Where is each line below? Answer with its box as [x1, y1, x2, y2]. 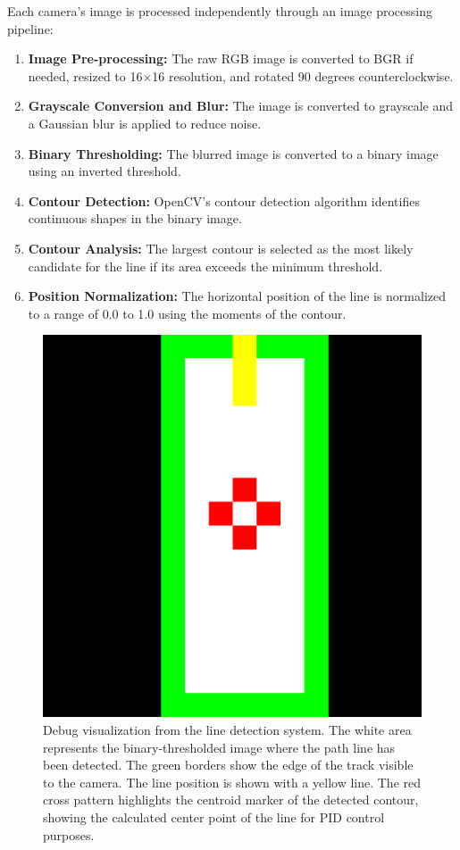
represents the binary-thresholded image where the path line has [43, 737, 396, 756]
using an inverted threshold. [28, 162, 181, 180]
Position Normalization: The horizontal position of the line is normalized [28, 287, 447, 305]
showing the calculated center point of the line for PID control [43, 808, 385, 827]
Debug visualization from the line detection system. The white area [43, 721, 412, 739]
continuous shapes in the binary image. [28, 209, 242, 228]
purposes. [43, 825, 95, 844]
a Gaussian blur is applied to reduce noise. [28, 113, 262, 132]
